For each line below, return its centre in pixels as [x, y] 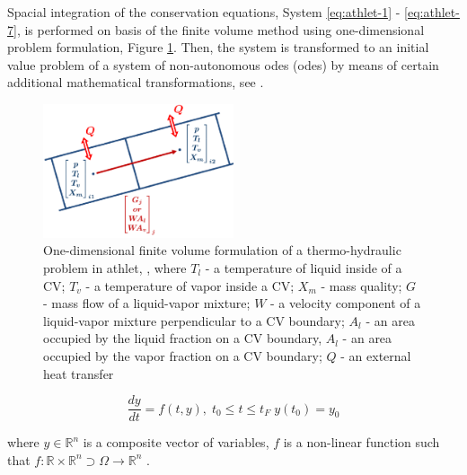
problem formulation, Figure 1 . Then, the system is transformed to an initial [218, 47]
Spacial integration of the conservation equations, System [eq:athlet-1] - [204, 12]
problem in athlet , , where [115, 268]
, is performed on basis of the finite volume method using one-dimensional [220, 29]
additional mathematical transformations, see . [136, 82]
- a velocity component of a [346, 303]
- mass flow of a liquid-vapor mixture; [147, 303]
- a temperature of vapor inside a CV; [190, 285]
